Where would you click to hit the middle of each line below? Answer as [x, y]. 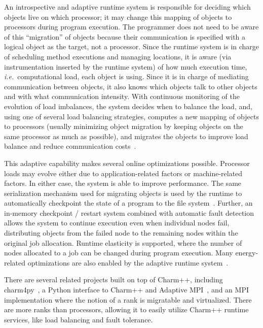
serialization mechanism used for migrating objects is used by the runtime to [123, 193]
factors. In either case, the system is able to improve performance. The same [123, 183]
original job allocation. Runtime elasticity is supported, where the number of [123, 242]
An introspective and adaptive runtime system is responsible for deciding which [127, 7]
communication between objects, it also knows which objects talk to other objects [131, 86]
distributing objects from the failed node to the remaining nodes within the [121, 233]
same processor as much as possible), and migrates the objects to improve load [126, 136]
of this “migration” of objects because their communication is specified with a [125, 36]
